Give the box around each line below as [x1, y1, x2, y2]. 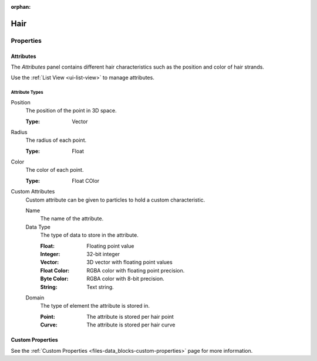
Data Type [25, 223, 51, 230]
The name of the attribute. [40, 215, 104, 222]
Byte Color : [40, 275, 69, 282]
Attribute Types [11, 90, 43, 96]
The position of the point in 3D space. [25, 107, 117, 114]
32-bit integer [86, 250, 120, 257]
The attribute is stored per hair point [86, 313, 174, 320]
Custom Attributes [11, 188, 55, 195]
